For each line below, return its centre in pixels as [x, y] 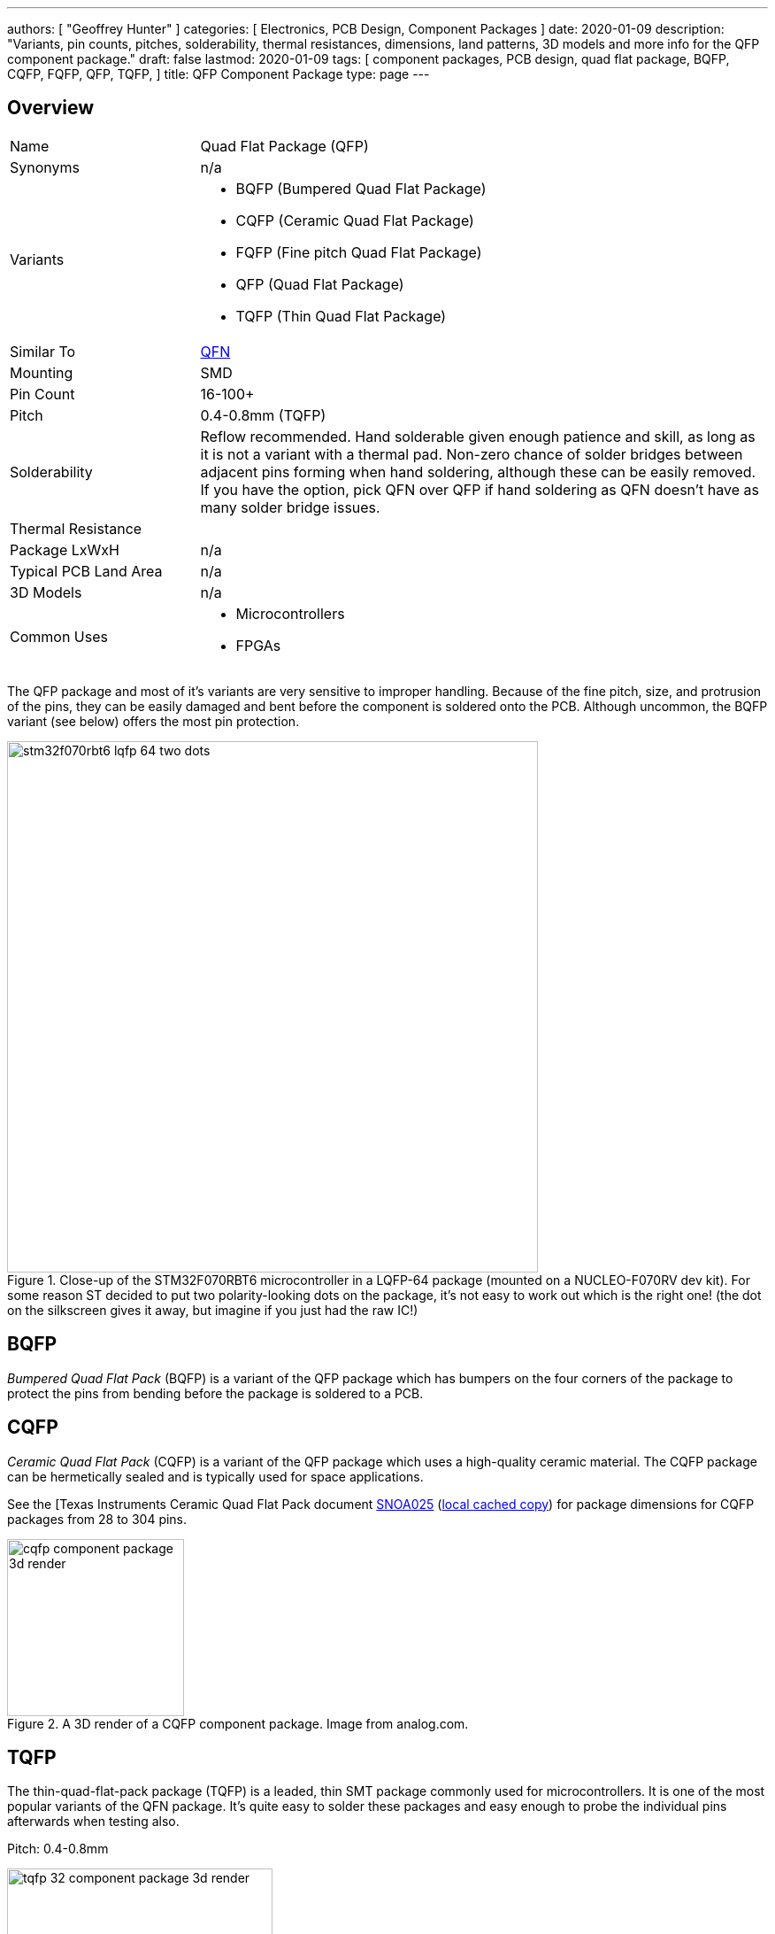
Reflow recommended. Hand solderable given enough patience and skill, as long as [478, 436]
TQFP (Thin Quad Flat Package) [341, 316]
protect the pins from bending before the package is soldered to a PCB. [215, 1393]
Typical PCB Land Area [86, 571]
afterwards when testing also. [93, 1822]
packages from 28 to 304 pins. [97, 1519]
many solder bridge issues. [290, 507]
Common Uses [59, 636]
